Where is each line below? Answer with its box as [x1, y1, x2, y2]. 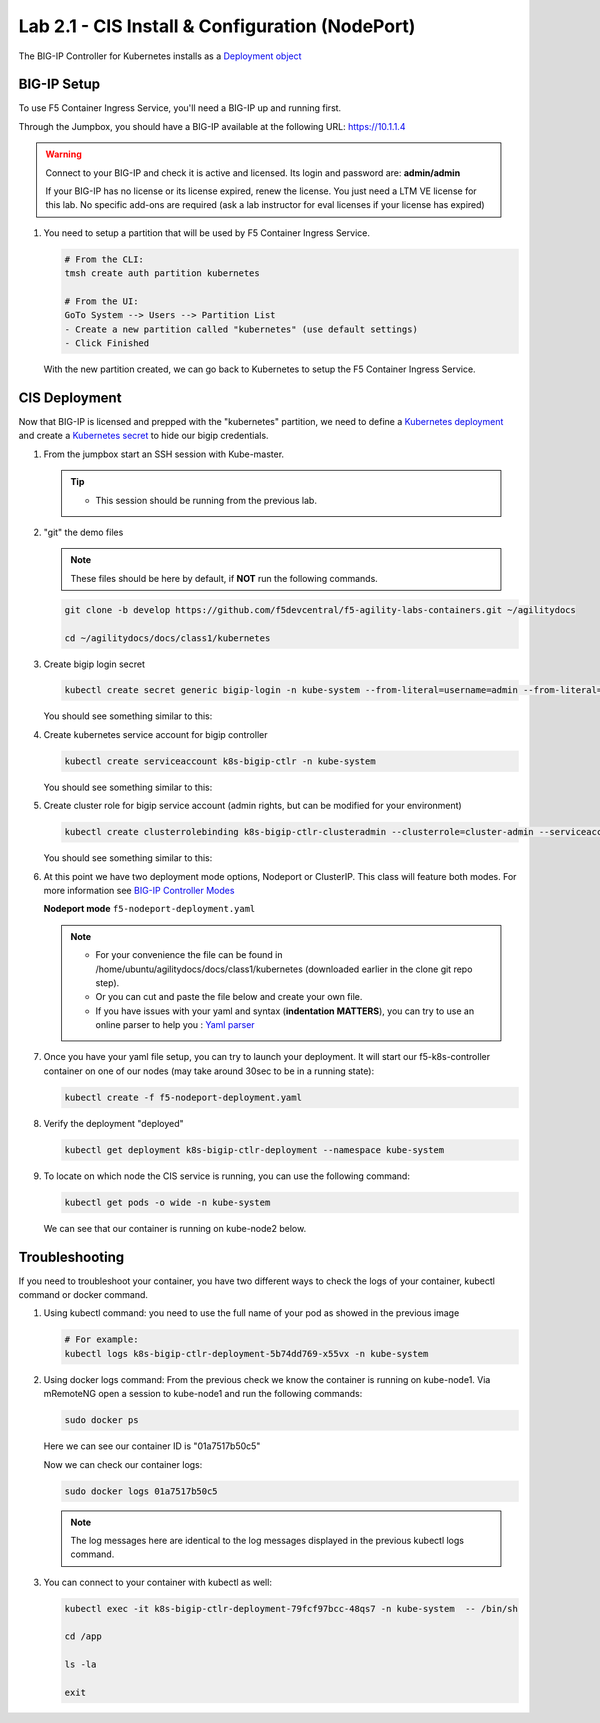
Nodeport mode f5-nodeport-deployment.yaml [43, 903, 256, 915]
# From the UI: [64, 295, 139, 307]
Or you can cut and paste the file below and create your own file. [95, 991, 363, 1003]
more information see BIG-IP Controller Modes [43, 884, 235, 896]
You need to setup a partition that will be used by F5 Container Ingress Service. [43, 226, 370, 239]
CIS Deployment [18, 389, 122, 406]
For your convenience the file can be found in [95, 949, 283, 961]
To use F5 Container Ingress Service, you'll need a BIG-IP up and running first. [18, 102, 342, 114]
